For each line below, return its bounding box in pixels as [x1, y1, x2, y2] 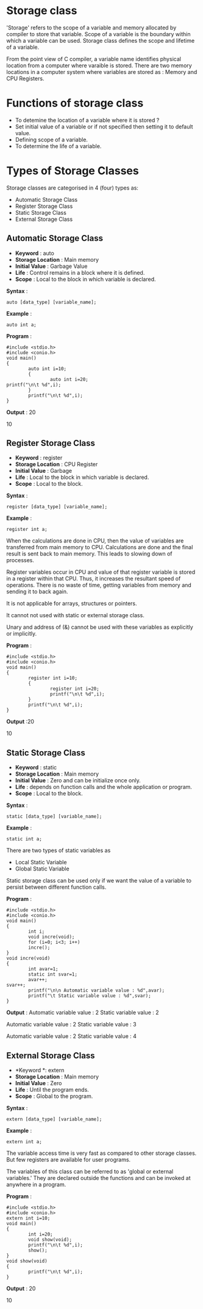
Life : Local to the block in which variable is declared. [15, 473, 149, 481]
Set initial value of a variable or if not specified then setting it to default [15, 123, 193, 130]
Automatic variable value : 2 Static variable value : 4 [6, 1033, 137, 1040]
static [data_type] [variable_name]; [6, 814, 102, 820]
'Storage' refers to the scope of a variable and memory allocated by [6, 24, 177, 31]
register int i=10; [28, 675, 78, 681]
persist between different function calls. [6, 883, 107, 891]
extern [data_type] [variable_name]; [6, 1116, 102, 1122]
